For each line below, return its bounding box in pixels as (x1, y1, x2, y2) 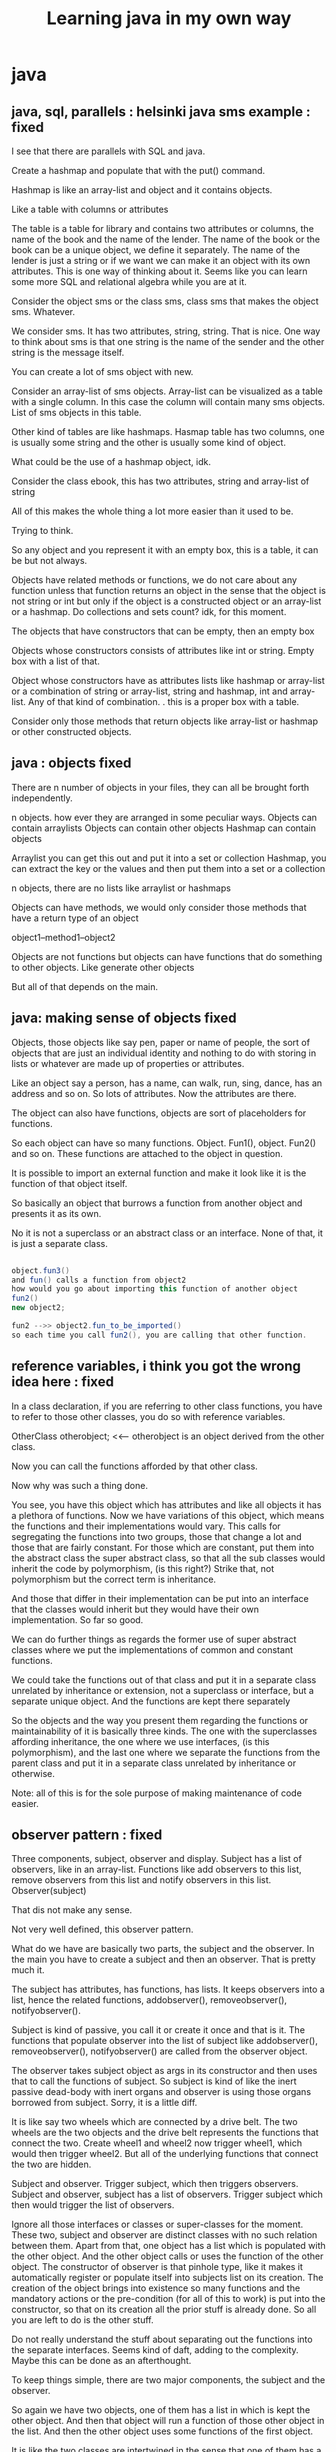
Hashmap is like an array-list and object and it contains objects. (11, 184, 273, 196)
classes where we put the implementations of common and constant (11, 1643, 294, 1656)
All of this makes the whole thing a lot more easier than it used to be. (11, 505, 294, 517)
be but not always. (11, 555, 88, 566)
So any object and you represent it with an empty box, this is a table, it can (11, 544, 319, 556)
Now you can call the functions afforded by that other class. (11, 1460, 258, 1472)
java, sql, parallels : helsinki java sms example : (11, 103, 311, 120)
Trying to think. (11, 525, 74, 536)
